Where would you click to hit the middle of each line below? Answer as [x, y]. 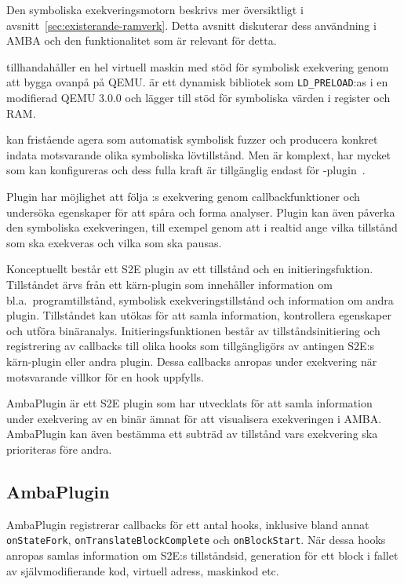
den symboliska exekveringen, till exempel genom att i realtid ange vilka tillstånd [202, 227]
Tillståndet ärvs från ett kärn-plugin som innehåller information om [169, 284]
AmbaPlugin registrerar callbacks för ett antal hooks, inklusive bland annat [188, 524]
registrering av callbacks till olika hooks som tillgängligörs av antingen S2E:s [191, 346]
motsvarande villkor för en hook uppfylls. [105, 376]
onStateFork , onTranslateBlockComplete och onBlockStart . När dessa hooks [196, 540]
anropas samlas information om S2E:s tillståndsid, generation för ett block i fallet [202, 555]
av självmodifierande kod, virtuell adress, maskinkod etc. [143, 570]
